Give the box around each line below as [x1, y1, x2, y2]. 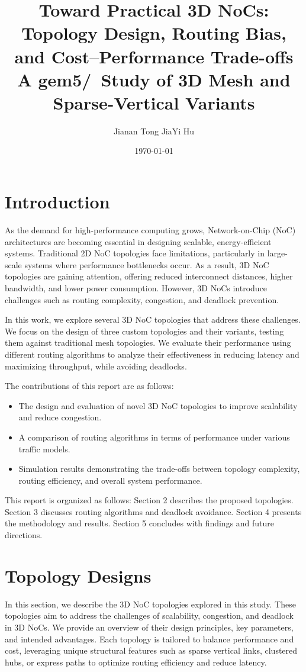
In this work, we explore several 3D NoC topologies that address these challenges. [5, 313, 301, 326]
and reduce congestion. [18, 411, 102, 423]
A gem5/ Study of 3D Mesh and [17, 67, 291, 91]
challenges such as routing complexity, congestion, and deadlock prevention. [5, 293, 279, 306]
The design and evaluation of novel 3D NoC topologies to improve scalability [18, 399, 298, 411]
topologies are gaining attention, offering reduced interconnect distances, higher [5, 270, 293, 282]
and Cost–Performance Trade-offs [14, 44, 294, 68]
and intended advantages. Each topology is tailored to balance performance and [5, 632, 294, 645]
